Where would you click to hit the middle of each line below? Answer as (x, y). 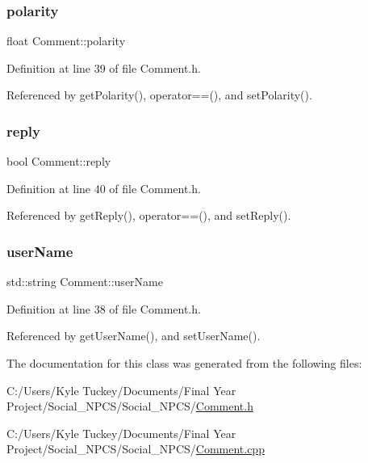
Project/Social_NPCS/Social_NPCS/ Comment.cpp (136, 449)
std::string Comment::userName (85, 282)
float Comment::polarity (66, 41)
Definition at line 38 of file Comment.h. (104, 308)
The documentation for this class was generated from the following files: (184, 363)
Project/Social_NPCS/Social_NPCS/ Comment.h (130, 406)
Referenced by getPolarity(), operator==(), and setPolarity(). (159, 95)
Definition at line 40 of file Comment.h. (104, 188)
